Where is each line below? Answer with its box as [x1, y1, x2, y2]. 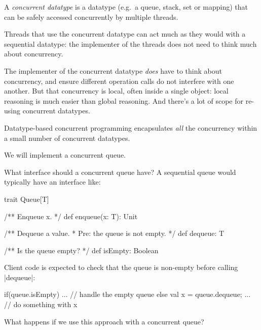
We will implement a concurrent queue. [4, 149, 126, 160]
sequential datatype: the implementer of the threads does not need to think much [4, 38, 257, 49]
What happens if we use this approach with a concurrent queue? [4, 316, 204, 326]
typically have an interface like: [4, 176, 101, 187]
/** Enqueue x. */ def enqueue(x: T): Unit [4, 211, 138, 221]
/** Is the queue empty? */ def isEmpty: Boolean [4, 245, 159, 255]
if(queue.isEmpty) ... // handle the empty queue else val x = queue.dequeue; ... [4, 289, 251, 299]
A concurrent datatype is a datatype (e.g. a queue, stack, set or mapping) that [4, 2, 248, 12]
